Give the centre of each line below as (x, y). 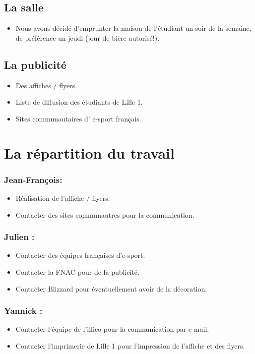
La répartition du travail (89, 152)
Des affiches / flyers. (46, 85)
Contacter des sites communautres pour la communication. (105, 214)
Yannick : (23, 311)
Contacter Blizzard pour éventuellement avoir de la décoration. (111, 288)
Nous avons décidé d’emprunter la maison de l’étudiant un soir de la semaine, (133, 28)
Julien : (19, 237)
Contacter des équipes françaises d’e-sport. (80, 255)
